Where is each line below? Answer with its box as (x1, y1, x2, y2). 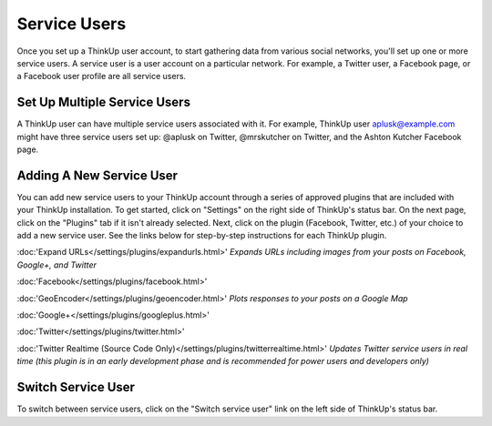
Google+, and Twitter (16, 259, 97, 270)
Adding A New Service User (16, 167, 178, 183)
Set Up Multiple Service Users (16, 95, 191, 110)
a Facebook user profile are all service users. (16, 71, 187, 82)
